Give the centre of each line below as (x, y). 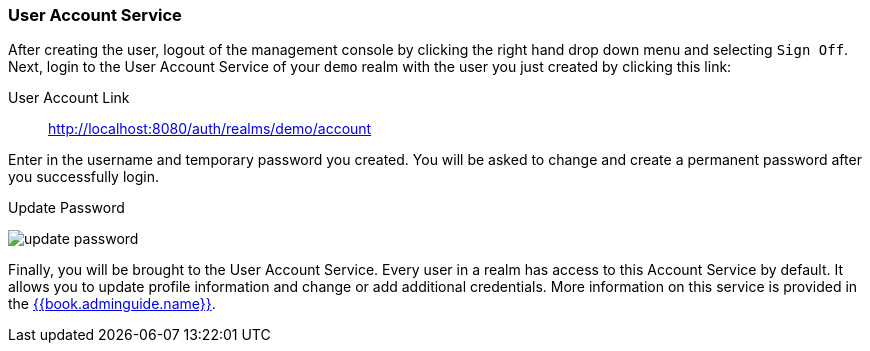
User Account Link (69, 98)
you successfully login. (83, 177)
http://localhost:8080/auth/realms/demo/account (210, 129)
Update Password (66, 208)
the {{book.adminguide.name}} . (112, 304)
